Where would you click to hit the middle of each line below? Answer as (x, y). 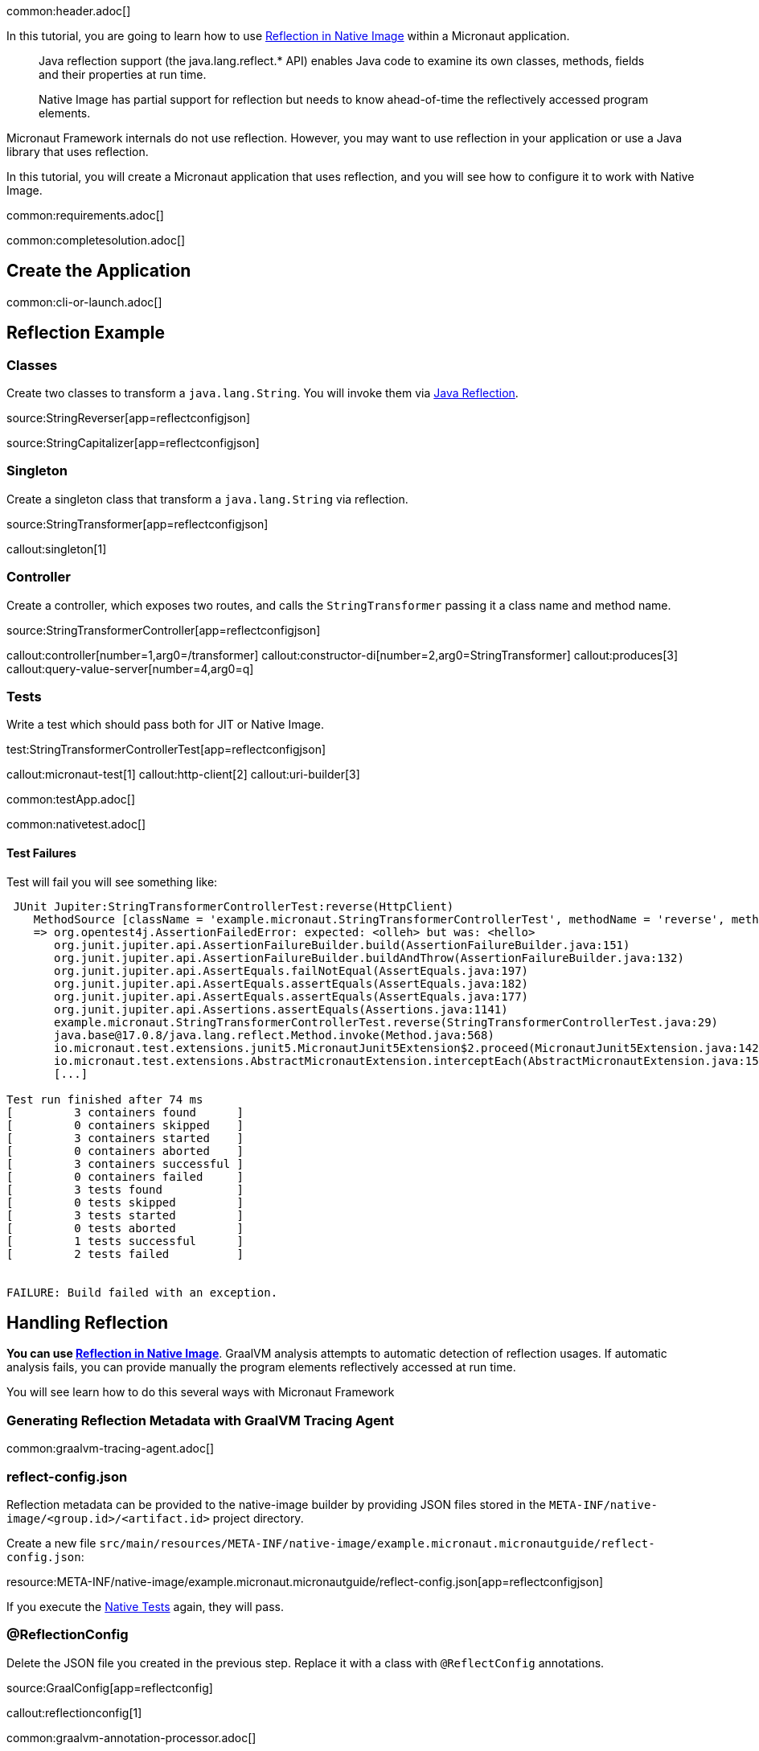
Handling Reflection (88, 1322)
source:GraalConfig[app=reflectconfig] (110, 1687)
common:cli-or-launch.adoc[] (84, 302)
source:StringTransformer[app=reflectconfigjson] (137, 524)
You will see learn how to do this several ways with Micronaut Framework (201, 1392)
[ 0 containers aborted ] (125, 1151)
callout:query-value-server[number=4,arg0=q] (130, 668)
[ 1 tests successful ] (125, 1241)
